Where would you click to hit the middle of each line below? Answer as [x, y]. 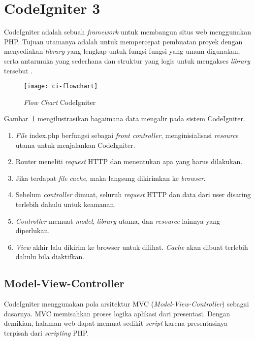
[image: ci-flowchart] [61, 86]
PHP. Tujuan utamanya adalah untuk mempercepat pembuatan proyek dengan [123, 41]
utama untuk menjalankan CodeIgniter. [75, 145]
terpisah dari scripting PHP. [47, 332]
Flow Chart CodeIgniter [60, 102]
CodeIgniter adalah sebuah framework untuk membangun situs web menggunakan [127, 32]
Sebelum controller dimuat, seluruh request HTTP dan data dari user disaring [133, 194]
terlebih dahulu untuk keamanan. [66, 204]
